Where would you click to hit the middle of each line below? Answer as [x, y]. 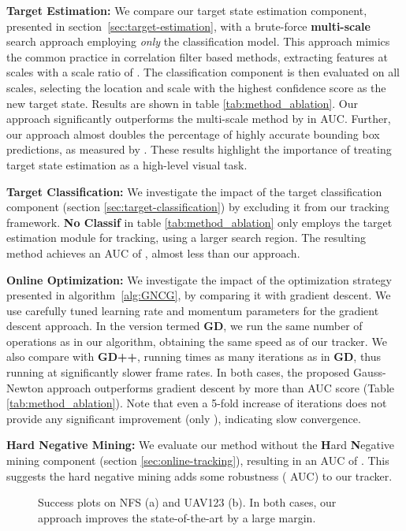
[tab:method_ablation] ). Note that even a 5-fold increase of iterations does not [197, 403]
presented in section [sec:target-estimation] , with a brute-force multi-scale [188, 26]
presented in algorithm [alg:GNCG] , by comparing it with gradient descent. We [199, 295]
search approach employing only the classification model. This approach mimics [198, 41]
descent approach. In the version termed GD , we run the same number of [184, 326]
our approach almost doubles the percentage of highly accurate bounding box [193, 134]
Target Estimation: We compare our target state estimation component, [187, 10]
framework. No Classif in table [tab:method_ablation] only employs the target [199, 222]
